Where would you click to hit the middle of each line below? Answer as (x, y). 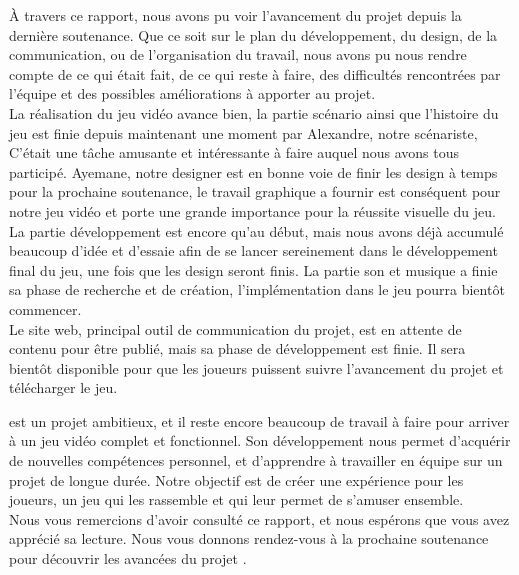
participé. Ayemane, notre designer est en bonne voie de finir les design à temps (253, 171)
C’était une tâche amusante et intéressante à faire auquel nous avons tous (234, 152)
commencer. (45, 308)
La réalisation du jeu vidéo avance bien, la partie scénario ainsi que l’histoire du (254, 112)
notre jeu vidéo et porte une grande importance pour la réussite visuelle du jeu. (252, 210)
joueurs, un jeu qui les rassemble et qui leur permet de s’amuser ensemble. (236, 499)
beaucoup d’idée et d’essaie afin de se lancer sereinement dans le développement (253, 250)
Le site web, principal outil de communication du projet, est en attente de (235, 328)
